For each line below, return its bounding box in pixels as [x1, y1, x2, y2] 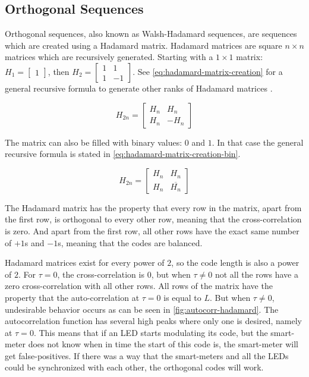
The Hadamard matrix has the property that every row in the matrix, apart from [5, 201, 302, 213]
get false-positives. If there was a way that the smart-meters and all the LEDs [5, 349, 289, 362]
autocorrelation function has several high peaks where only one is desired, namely [5, 315, 302, 327]
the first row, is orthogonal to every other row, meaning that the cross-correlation [5, 213, 302, 225]
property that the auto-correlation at [5, 291, 140, 303]
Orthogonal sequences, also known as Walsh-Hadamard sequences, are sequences [5, 27, 297, 40]
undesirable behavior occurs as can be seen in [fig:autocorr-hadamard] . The [5, 303, 279, 315]
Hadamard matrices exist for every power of [5, 256, 165, 269]
